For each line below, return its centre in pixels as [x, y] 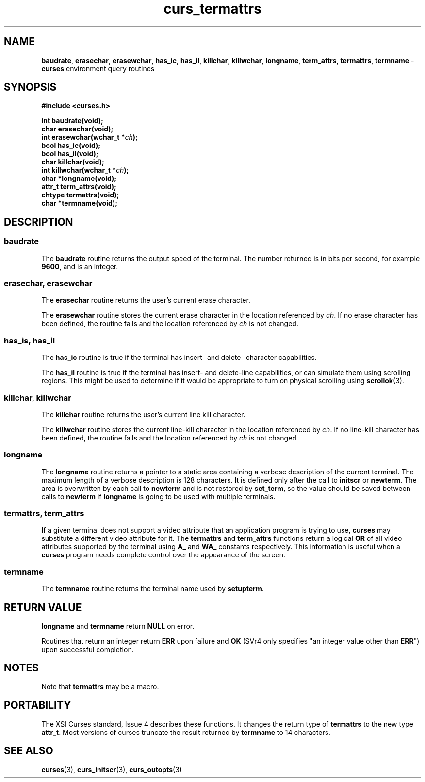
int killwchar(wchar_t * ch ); [85, 170]
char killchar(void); [73, 162]
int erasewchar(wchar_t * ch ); [90, 137]
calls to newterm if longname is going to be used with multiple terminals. [158, 496]
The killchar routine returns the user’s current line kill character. [143, 414]
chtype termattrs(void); [80, 195]
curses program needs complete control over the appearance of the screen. [163, 555]
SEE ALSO [29, 751]
